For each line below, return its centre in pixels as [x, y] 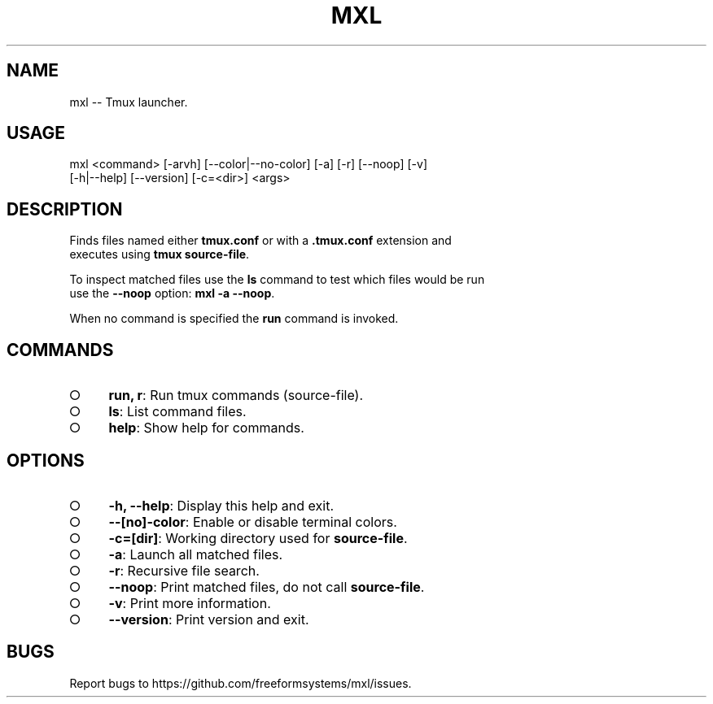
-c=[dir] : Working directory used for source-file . [258, 538]
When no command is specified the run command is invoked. [234, 319]
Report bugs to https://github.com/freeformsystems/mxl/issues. [241, 683]
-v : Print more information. [190, 603]
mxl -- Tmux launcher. [129, 102]
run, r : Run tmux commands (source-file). [236, 395]
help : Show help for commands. [206, 428]
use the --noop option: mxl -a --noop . [172, 293]
